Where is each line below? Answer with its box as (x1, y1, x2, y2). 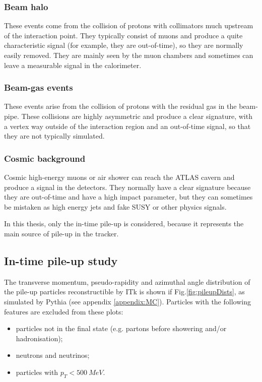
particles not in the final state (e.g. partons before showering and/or (16, 323, 227, 334)
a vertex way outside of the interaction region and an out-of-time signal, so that (4, 120, 251, 131)
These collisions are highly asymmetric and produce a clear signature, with (21, 111, 252, 121)
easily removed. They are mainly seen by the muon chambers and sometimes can (4, 50, 253, 60)
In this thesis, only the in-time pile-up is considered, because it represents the (4, 218, 244, 229)
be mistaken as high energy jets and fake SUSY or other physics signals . (4, 201, 227, 212)
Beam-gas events (4, 81, 73, 94)
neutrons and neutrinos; (16, 350, 90, 360)
